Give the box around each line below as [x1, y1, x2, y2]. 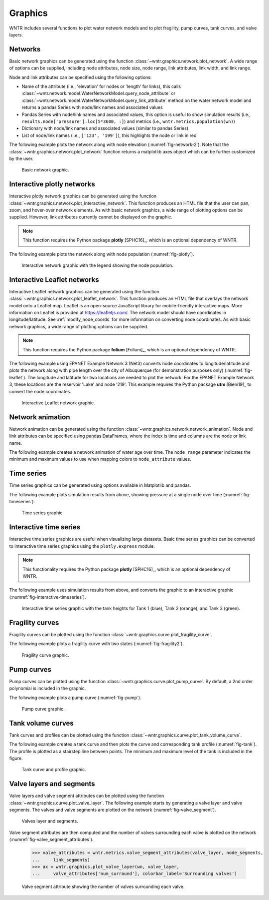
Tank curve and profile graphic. [21, 767, 86, 773]
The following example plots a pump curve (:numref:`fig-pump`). [9, 695, 141, 701]
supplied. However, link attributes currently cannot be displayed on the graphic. [9, 214, 173, 220]
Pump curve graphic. [21, 706, 65, 712]
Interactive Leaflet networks [9, 275, 99, 284]
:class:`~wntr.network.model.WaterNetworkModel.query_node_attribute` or [21, 90, 176, 96]
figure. [9, 755, 23, 761]
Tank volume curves [9, 719, 74, 727]
